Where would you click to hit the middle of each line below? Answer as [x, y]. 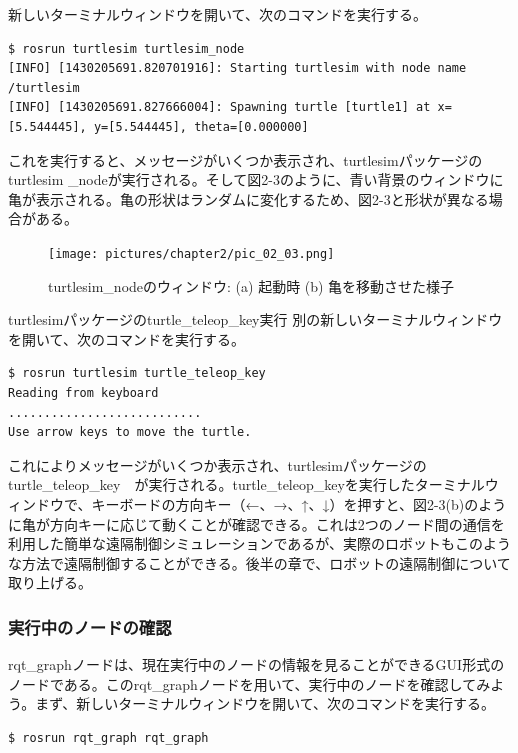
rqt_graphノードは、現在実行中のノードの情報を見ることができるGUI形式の [256, 664]
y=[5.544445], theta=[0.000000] [201, 126]
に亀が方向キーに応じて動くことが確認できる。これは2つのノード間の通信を [256, 523]
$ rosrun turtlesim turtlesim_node [126, 48]
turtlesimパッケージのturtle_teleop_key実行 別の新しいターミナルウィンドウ [255, 319]
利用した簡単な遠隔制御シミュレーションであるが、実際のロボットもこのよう [260, 543]
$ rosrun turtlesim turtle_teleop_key [137, 373]
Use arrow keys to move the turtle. [130, 432]
